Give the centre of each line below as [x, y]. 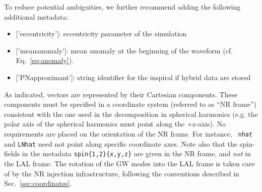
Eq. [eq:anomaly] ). [45, 60]
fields [12, 153]
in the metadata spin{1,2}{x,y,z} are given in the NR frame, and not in [137, 153]
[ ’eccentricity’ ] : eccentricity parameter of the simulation [101, 34]
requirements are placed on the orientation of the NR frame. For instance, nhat [128, 133]
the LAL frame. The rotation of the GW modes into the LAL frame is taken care [129, 163]
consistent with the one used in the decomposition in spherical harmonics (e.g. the [131, 114]
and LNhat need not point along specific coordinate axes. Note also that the [121, 143]
